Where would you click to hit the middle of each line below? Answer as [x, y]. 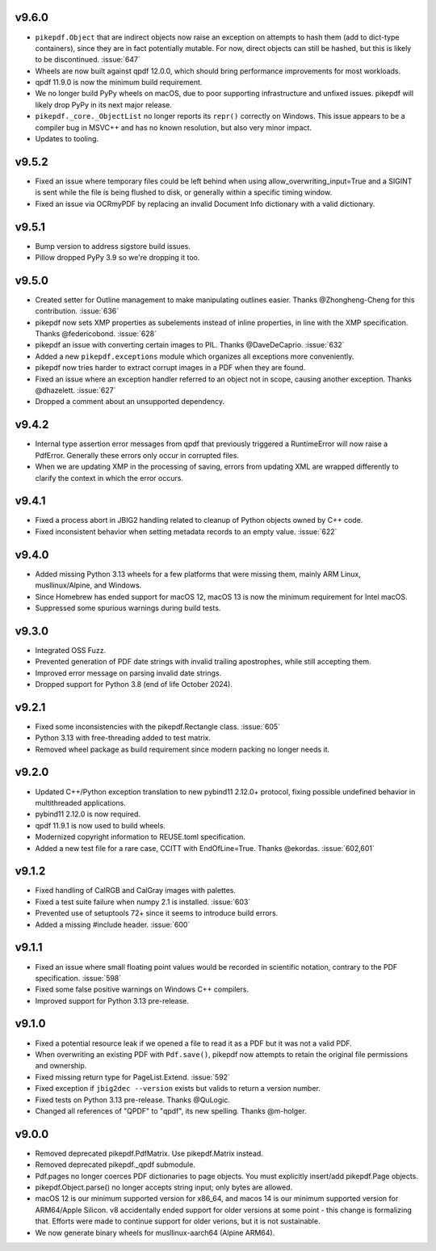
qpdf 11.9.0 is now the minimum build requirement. [119, 82]
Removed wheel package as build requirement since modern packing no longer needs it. [182, 749]
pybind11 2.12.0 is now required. [88, 814]
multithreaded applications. [81, 802]
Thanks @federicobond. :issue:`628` [96, 334]
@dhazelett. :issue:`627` [75, 390]
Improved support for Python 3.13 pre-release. [112, 1000]
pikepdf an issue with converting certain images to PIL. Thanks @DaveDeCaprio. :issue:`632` [190, 345]
